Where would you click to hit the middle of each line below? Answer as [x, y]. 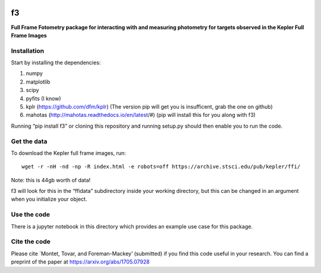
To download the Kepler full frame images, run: [68, 153]
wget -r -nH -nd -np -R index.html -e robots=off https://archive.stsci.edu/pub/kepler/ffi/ [161, 167]
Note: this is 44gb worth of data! [51, 180]
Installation [28, 50]
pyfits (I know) [44, 99]
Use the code [31, 215]
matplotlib [38, 82]
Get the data [29, 141]
